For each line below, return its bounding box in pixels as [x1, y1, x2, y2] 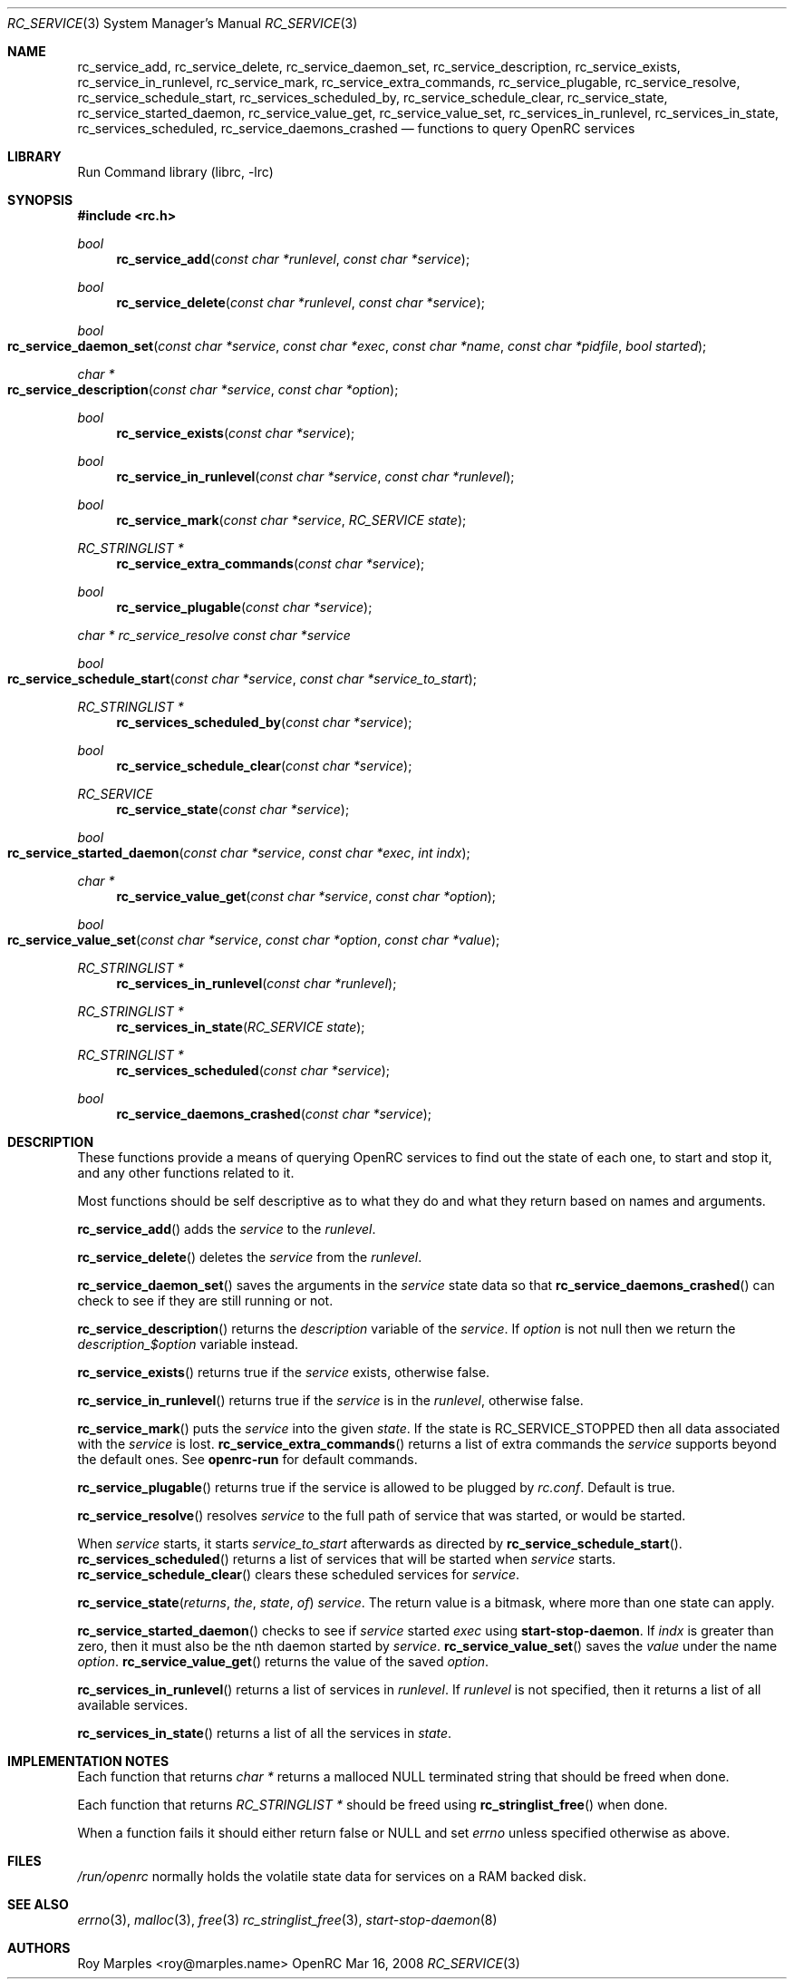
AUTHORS [7, 1940, 71, 1956]
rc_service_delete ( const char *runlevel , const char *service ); [116, 295, 485, 310]
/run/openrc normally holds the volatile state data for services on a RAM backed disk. [77, 1868, 587, 1884]
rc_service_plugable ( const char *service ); [116, 599, 373, 615]
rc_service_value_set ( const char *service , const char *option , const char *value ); [7, 932, 500, 947]
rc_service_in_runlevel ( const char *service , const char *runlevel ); [116, 469, 515, 484]
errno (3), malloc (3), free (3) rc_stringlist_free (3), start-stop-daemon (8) [77, 1912, 498, 1927]
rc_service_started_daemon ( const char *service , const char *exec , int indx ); [7, 845, 470, 860]
